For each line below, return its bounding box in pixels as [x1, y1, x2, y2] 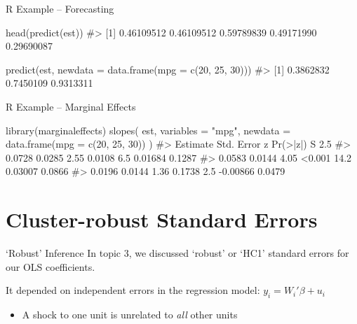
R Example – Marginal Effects [6, 99, 136, 113]
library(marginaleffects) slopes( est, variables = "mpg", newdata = [6, 122, 291, 137]
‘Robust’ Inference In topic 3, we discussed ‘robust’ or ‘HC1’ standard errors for [6, 246, 349, 260]
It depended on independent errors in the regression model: [6, 283, 260, 297]
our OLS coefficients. [6, 259, 95, 274]
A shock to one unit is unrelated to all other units [22, 307, 238, 322]
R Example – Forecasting [6, 1, 114, 15]
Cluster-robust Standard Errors [6, 205, 318, 234]
